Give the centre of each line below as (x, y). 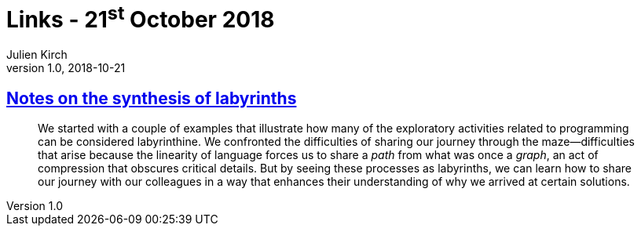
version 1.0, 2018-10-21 (66, 68)
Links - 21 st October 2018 (141, 18)
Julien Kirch (37, 55)
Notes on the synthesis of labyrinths (152, 98)
